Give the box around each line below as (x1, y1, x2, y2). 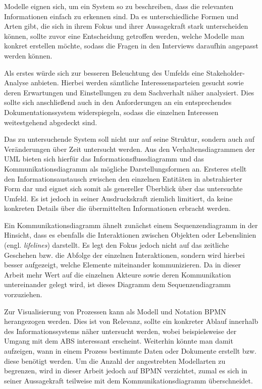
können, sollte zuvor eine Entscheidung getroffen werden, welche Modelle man (4, 30, 244, 41)
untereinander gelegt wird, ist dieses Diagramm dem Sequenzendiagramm (4, 279, 231, 290)
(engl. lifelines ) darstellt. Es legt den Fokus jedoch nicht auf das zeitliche (4, 240, 229, 250)
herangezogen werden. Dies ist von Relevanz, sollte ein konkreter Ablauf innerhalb (4, 316, 258, 326)
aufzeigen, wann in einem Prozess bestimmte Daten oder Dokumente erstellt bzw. (4, 346, 256, 356)
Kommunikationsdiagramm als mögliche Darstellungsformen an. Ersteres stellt (4, 163, 247, 174)
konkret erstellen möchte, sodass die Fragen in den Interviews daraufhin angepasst (4, 40, 258, 51)
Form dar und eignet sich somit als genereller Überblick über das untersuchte (4, 183, 243, 194)
